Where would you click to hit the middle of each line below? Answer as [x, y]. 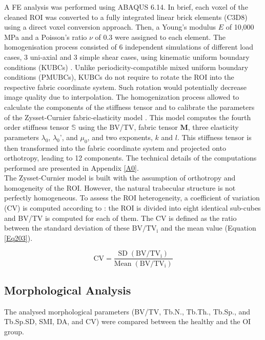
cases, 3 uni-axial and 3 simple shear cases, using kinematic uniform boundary [127, 56]
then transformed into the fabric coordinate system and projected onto [115, 148]
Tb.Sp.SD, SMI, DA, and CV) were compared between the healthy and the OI [128, 321]
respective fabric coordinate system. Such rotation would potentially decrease [126, 87]
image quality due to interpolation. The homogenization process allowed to [122, 97]
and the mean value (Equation [208, 228]
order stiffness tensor [37, 127]
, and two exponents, [120, 137]
